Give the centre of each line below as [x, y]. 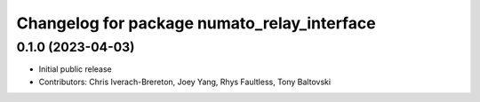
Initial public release [76, 69]
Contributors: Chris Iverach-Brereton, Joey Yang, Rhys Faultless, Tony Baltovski [185, 82]
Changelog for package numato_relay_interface [196, 23]
